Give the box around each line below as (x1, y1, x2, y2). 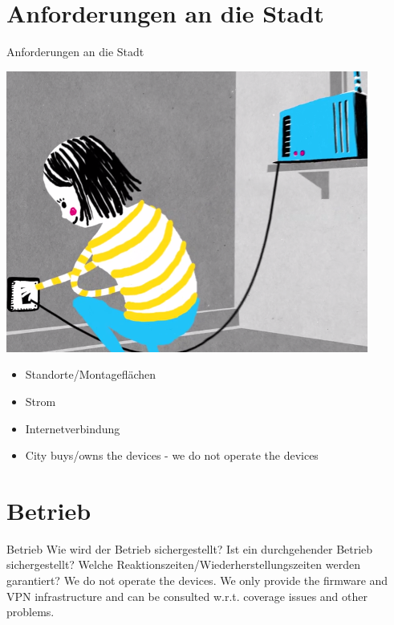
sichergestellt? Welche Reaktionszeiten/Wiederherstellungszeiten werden (6, 556, 360, 573)
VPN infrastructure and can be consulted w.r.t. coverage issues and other (6, 587, 368, 604)
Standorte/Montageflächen (25, 366, 156, 383)
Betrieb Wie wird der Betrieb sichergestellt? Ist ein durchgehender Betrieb (6, 540, 373, 557)
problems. (6, 603, 55, 620)
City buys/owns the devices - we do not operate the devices (25, 447, 319, 464)
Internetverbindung (25, 420, 120, 436)
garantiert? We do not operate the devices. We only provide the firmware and (6, 572, 388, 588)
